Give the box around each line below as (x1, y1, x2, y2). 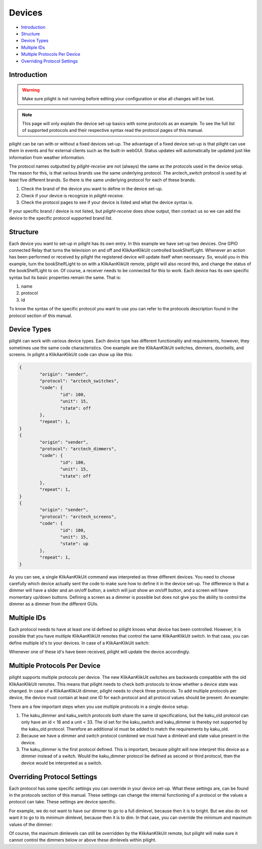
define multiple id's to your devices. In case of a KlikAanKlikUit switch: (9, 640, 150, 646)
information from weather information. (9, 154, 85, 160)
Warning (22, 87, 40, 93)
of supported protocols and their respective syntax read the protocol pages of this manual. (22, 128, 204, 133)
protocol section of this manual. (9, 313, 72, 319)
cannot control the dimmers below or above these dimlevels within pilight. (9, 837, 157, 843)
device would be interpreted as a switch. (21, 760, 102, 766)
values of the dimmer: (9, 821, 53, 827)
